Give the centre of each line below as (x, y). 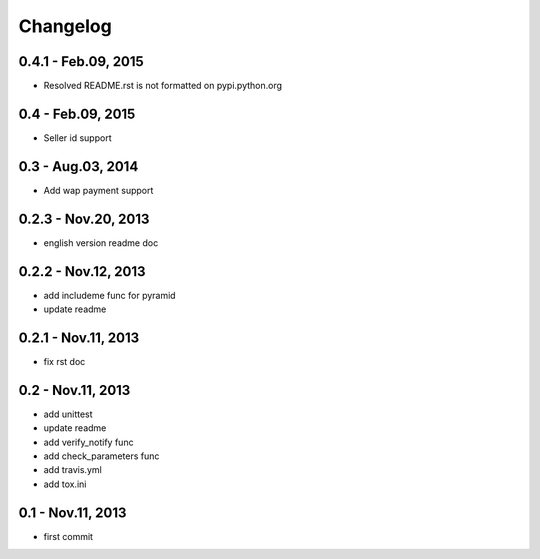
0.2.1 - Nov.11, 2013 (79, 337)
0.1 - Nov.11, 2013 (72, 512)
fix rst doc (64, 361)
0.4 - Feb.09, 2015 (77, 113)
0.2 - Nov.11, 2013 (74, 390)
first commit (68, 536)
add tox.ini (65, 484)
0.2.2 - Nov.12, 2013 (82, 271)
